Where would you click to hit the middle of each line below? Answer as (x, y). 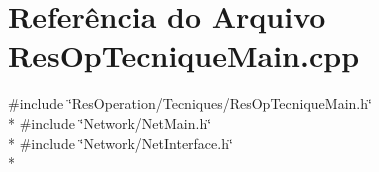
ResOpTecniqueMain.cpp (184, 55)
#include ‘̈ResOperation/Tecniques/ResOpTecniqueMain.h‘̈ (190, 103)
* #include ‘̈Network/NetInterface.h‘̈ (120, 142)
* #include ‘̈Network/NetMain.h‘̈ (110, 122)
